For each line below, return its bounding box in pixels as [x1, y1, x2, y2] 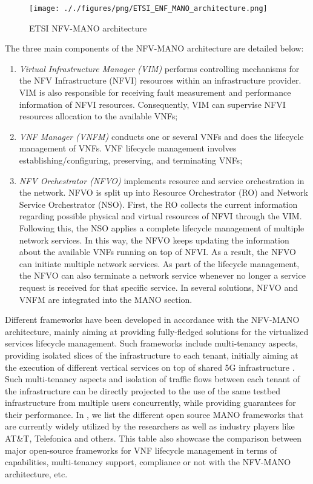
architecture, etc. [5, 467, 68, 480]
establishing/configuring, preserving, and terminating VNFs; [19, 154, 243, 166]
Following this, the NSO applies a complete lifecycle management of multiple [19, 221, 305, 234]
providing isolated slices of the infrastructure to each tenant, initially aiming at [5, 348, 298, 361]
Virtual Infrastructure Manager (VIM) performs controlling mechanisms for [19, 62, 300, 75]
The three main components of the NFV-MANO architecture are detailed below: [5, 42, 304, 55]
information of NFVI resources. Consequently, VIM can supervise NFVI [19, 98, 286, 110]
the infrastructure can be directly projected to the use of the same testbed [5, 384, 281, 397]
